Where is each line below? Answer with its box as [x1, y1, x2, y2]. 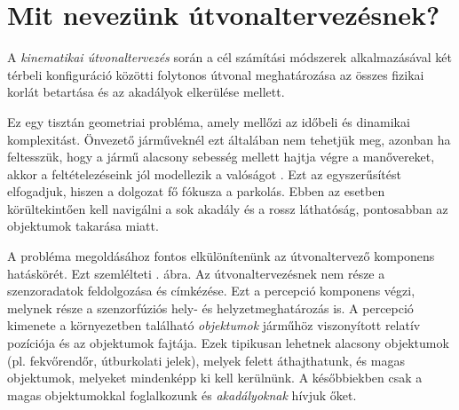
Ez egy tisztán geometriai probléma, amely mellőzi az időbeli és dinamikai [7, 112, 410, 130]
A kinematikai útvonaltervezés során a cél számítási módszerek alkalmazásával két [7, 48, 452, 67]
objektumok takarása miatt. [7, 217, 159, 235]
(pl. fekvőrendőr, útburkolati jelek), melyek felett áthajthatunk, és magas [7, 351, 405, 369]
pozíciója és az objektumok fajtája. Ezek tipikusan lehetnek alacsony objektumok [7, 334, 449, 352]
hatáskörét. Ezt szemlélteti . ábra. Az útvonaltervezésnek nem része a [7, 264, 385, 282]
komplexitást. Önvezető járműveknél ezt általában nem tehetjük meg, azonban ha [7, 130, 451, 148]
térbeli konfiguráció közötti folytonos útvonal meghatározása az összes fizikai [7, 65, 424, 83]
